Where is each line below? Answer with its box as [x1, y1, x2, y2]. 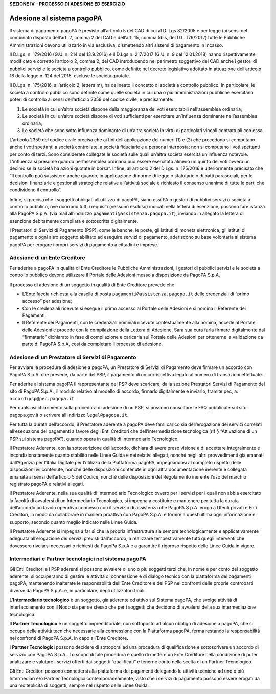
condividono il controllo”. [9, 187, 62, 193]
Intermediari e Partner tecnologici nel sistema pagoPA [9, 555, 147, 562]
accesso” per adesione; [22, 298, 73, 304]
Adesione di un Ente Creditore [9, 254, 85, 261]
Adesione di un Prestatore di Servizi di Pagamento [9, 354, 136, 361]
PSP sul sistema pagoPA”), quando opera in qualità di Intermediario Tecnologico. [9, 436, 179, 442]
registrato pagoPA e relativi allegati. [9, 481, 84, 487]
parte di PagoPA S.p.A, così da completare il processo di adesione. [22, 341, 163, 347]
